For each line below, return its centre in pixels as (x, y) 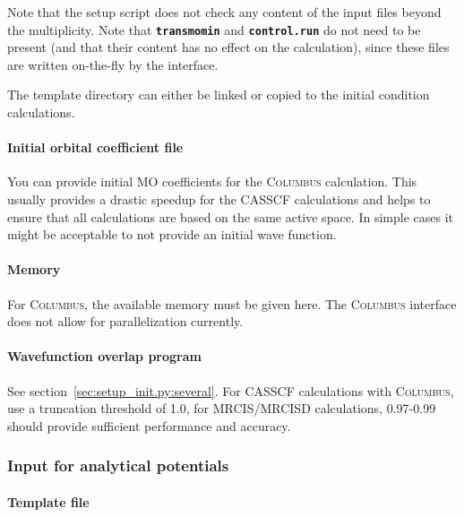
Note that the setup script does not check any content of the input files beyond (224, 12)
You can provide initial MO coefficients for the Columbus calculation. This (212, 181)
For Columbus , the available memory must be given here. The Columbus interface (232, 303)
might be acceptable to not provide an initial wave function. (172, 234)
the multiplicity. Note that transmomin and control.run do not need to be (214, 29)
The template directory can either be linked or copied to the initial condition (219, 95)
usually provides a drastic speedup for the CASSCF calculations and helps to (219, 199)
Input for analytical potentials (118, 465)
